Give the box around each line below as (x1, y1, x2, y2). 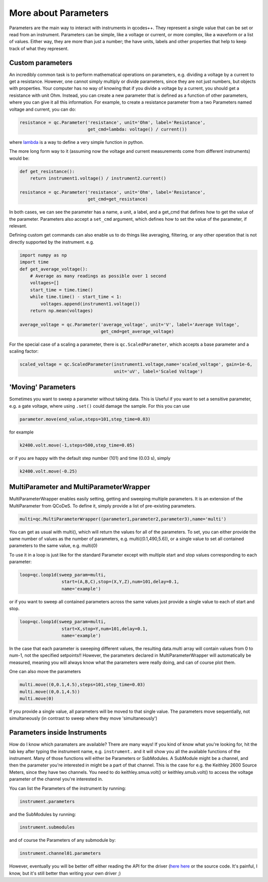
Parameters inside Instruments (9, 728, 107, 737)
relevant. (9, 223, 27, 229)
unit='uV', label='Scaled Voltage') (114, 369, 203, 374)
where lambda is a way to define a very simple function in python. (9, 139, 144, 145)
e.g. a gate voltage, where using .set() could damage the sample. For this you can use (9, 403, 190, 409)
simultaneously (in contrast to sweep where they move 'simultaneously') (9, 715, 157, 721)
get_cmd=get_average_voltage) (100, 329, 174, 334)
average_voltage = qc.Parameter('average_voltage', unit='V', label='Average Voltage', (19, 321, 240, 327)
